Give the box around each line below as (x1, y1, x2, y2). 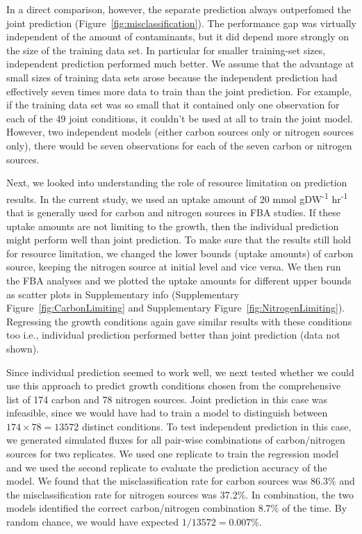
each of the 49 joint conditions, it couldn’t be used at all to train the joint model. (6, 111, 353, 125)
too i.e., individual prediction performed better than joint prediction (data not (6, 327, 340, 342)
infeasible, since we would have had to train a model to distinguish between (6, 405, 328, 420)
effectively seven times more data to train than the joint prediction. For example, (6, 83, 352, 98)
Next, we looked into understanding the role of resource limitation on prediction (6, 175, 347, 190)
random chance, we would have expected (6, 515, 179, 529)
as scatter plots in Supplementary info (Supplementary (6, 286, 240, 301)
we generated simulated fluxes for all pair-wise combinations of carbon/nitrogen (6, 432, 345, 447)
